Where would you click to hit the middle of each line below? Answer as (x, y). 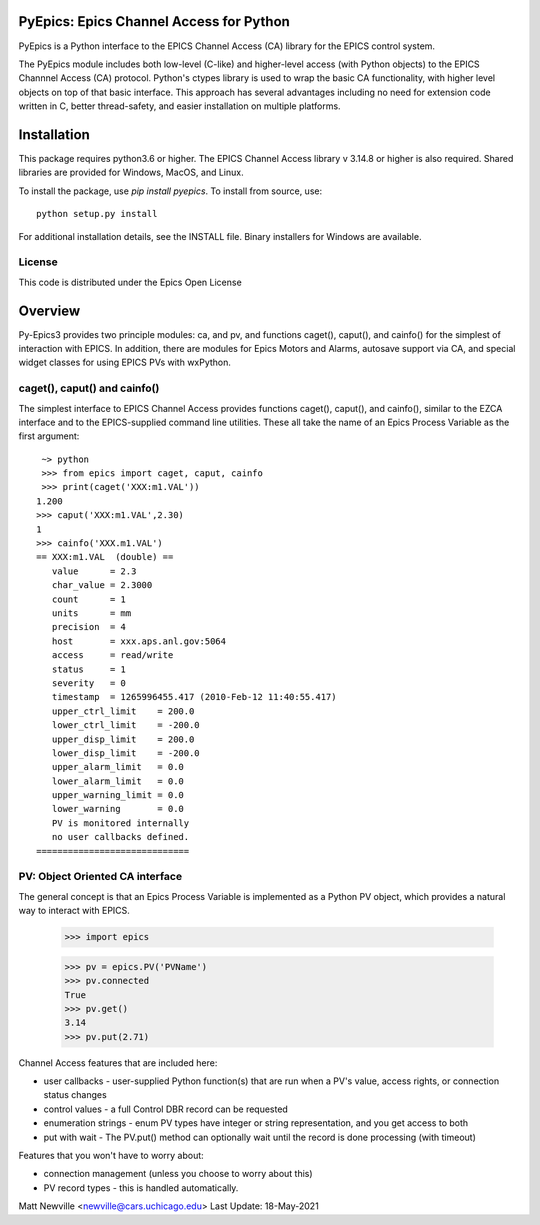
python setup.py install (97, 214)
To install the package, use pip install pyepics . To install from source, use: (170, 191)
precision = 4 (89, 627)
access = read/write (112, 655)
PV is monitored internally (120, 823)
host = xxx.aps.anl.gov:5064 (139, 641)
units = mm (91, 613)
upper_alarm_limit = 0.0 (118, 767)
